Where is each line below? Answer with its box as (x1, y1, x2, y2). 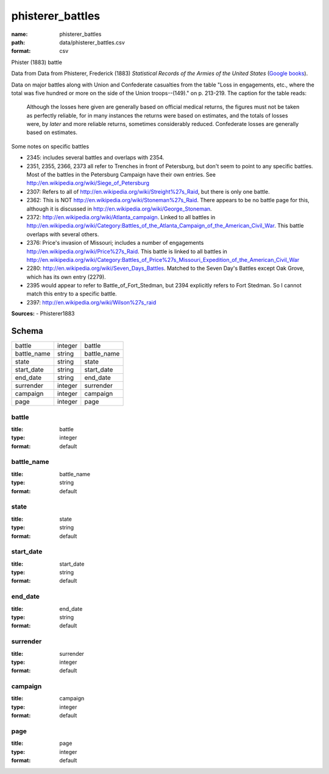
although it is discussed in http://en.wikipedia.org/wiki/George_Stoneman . (26, 205, 213, 213)
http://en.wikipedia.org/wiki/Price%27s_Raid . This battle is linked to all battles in (26, 247, 228, 255)
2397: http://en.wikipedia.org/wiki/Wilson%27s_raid (26, 298, 157, 306)
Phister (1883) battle (11, 58, 62, 66)
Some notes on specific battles (11, 142, 90, 150)
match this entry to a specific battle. (26, 290, 117, 298)
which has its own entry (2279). (26, 273, 106, 280)
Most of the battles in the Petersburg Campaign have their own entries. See (26, 171, 216, 178)
